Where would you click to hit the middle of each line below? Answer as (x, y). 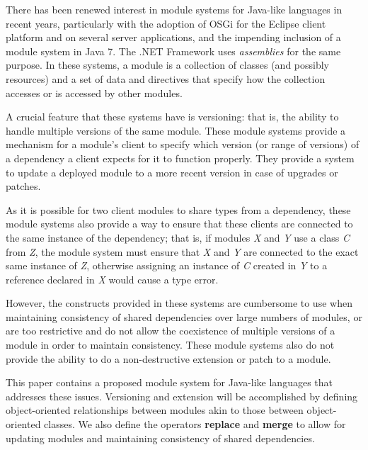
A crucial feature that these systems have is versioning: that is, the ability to (172, 117)
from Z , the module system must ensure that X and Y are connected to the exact (182, 251)
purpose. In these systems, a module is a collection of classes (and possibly (168, 65)
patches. (23, 186)
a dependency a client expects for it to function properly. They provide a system (180, 158)
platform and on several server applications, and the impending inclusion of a (173, 37)
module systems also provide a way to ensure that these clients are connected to (179, 224)
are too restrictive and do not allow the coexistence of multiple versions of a (171, 331)
